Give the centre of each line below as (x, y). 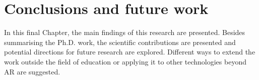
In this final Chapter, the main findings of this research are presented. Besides (125, 32)
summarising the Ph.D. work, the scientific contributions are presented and (120, 42)
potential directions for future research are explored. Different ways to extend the (130, 52)
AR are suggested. (32, 71)
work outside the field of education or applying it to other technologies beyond (125, 61)
